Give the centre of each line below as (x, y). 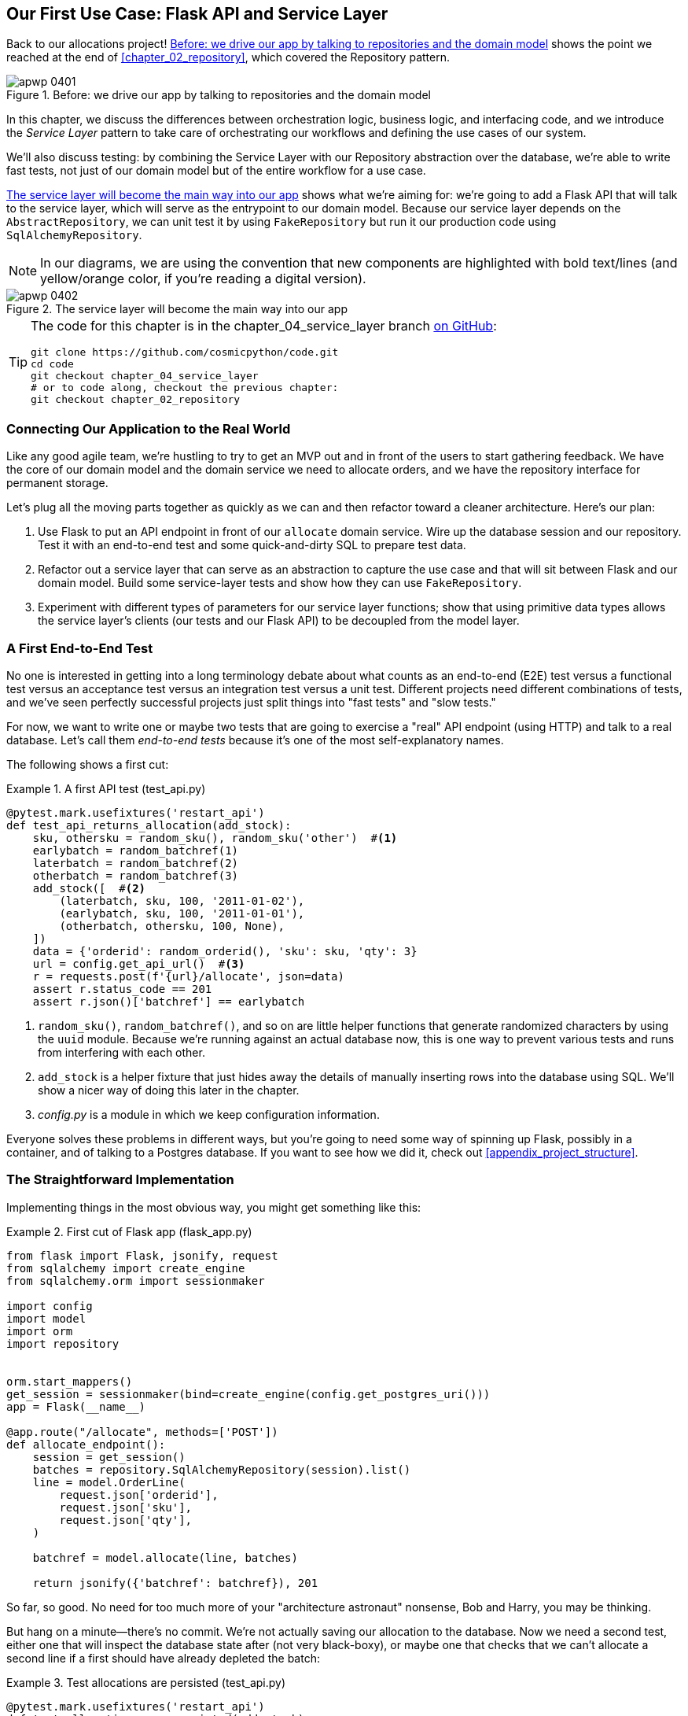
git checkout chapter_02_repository (136, 400)
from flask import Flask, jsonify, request (142, 1255)
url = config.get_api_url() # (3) (139, 963)
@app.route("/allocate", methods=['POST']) (142, 1432)
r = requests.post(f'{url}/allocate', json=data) (188, 976)
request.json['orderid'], (139, 1495)
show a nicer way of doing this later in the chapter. (169, 1090)
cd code (52, 364)
